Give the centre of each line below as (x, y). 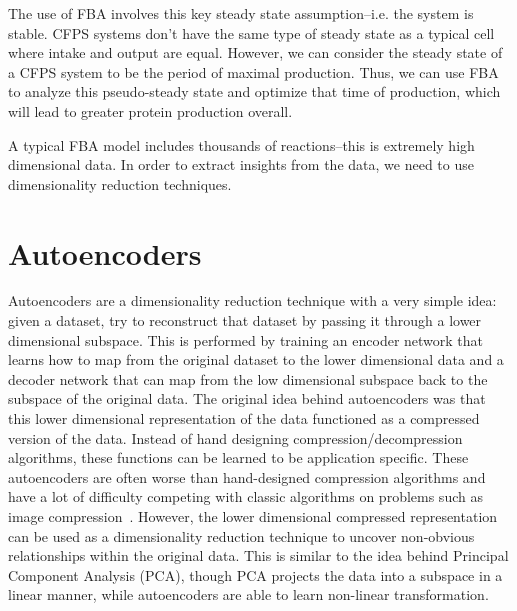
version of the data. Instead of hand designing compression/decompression (235, 437)
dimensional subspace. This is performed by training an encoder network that (246, 339)
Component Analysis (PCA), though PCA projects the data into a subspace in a (255, 574)
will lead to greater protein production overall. (150, 110)
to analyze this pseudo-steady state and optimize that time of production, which (254, 91)
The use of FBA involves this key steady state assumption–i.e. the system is (241, 13)
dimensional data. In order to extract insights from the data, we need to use (241, 164)
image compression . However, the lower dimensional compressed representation (253, 516)
